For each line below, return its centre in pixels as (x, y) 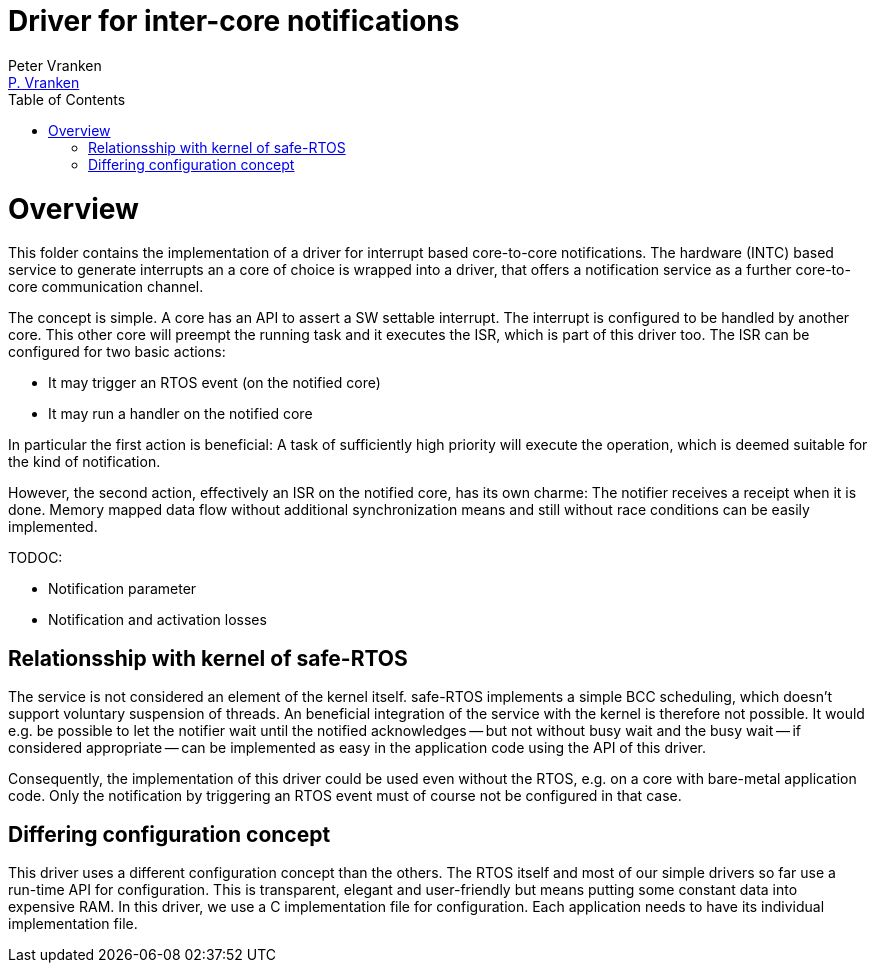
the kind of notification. (84, 462)
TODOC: (35, 558)
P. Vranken (44, 82)
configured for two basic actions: (117, 352)
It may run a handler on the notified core (180, 414)
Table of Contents (67, 99)
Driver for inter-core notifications (234, 21)
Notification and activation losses (157, 620)
